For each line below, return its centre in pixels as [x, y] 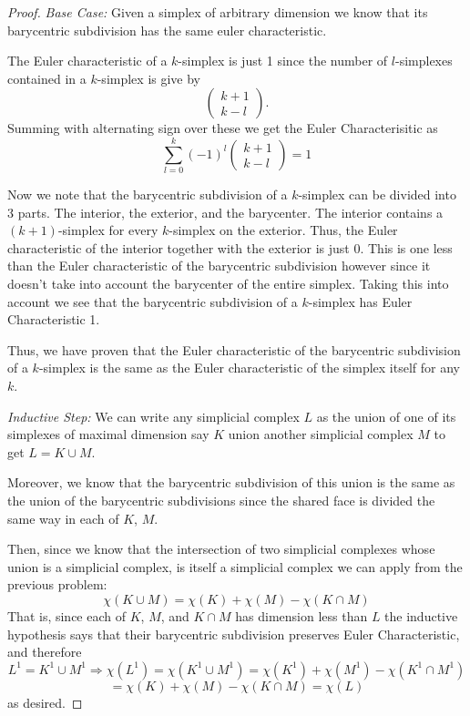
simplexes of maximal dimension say [108, 434]
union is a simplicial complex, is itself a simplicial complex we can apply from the [235, 566]
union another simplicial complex [321, 434]
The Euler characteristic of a [87, 61]
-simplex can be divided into [377, 194]
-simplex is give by [149, 78]
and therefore [45, 652]
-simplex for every [108, 230]
